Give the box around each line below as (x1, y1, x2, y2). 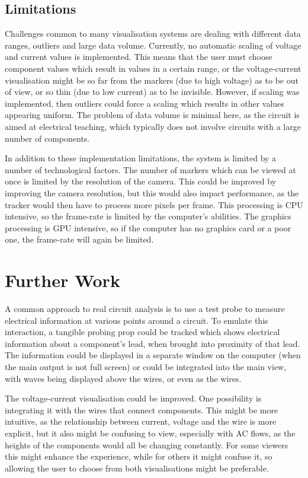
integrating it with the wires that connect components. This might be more (5, 403, 278, 416)
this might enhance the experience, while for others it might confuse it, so (5, 450, 272, 463)
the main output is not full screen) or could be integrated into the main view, (5, 360, 287, 372)
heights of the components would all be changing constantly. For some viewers (5, 438, 288, 451)
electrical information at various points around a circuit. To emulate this (5, 314, 268, 326)
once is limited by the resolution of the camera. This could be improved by (5, 175, 277, 187)
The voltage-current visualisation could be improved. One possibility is (5, 392, 262, 404)
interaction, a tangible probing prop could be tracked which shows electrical (5, 326, 280, 338)
